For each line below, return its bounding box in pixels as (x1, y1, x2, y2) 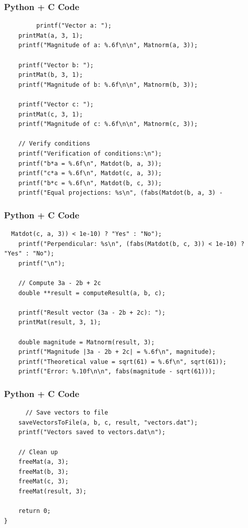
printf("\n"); (18, 259, 65, 267)
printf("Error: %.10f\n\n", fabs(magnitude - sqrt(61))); (18, 368, 216, 375)
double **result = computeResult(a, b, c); (18, 289, 166, 297)
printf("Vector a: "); (36, 22, 112, 30)
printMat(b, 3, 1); (18, 71, 83, 79)
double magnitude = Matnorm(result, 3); (18, 338, 155, 346)
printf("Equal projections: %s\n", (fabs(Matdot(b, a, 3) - (18, 189, 223, 197)
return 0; (18, 507, 51, 515)
